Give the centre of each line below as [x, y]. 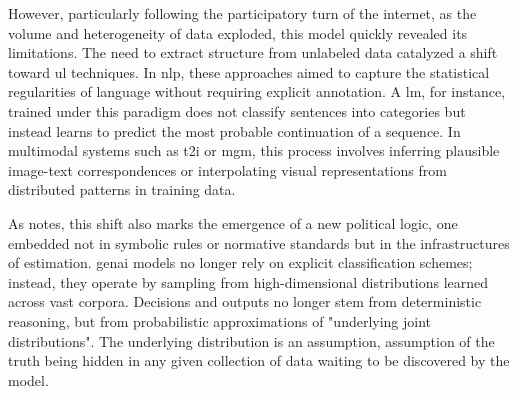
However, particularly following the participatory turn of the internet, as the [242, 13]
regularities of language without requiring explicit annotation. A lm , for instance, [257, 91]
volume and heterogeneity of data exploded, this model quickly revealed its [238, 32]
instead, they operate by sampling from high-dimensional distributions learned [248, 281]
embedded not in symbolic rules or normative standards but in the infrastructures [259, 242]
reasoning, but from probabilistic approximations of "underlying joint [220, 320]
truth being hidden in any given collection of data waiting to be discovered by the [259, 360]
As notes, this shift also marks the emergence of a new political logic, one [233, 222]
